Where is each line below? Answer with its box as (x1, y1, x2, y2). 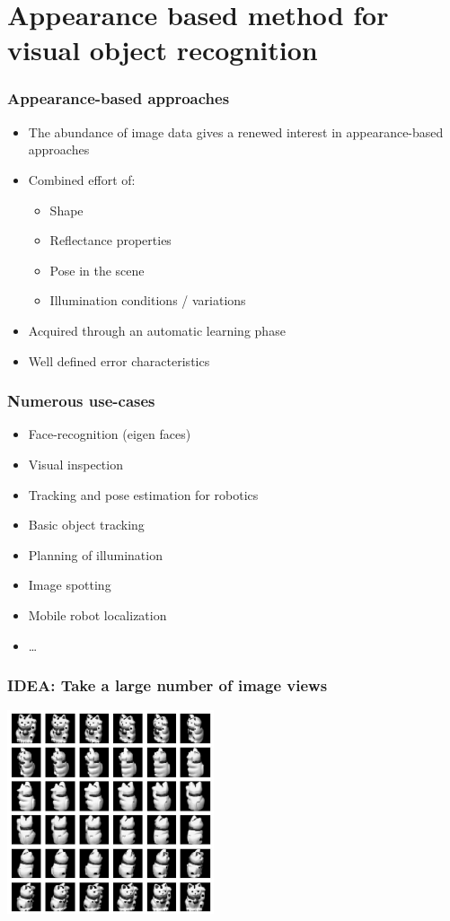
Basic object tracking (28, 515, 145, 534)
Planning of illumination (28, 545, 163, 564)
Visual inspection (28, 454, 123, 473)
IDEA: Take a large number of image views (7, 674, 328, 697)
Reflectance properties (49, 231, 172, 250)
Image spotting (28, 575, 111, 594)
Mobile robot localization (28, 605, 167, 624)
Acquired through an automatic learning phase (28, 320, 286, 339)
